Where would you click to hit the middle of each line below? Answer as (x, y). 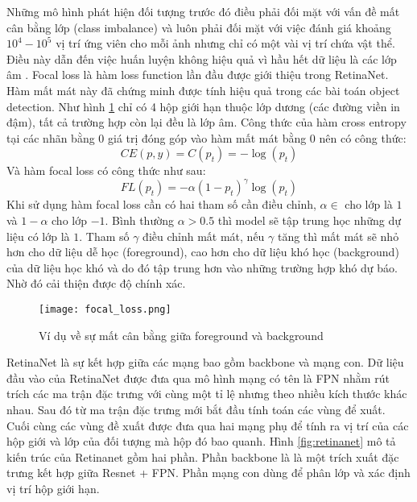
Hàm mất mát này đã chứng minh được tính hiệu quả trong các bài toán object (203, 90)
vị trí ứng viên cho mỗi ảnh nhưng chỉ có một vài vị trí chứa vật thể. (225, 43)
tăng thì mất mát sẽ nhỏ (338, 236)
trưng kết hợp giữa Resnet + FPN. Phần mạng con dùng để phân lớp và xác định (208, 473)
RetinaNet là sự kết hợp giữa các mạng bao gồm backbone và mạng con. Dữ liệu (205, 362)
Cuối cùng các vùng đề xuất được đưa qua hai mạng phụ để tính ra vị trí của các (208, 425)
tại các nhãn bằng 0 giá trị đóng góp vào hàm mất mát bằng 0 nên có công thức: (206, 137)
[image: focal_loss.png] (105, 309)
